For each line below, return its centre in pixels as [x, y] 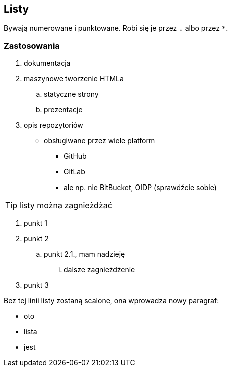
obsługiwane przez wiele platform [100, 141]
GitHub [75, 156]
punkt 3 [36, 285]
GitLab [75, 172]
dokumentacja [47, 63]
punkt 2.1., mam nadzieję [85, 254]
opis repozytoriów [54, 125]
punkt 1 [36, 223]
